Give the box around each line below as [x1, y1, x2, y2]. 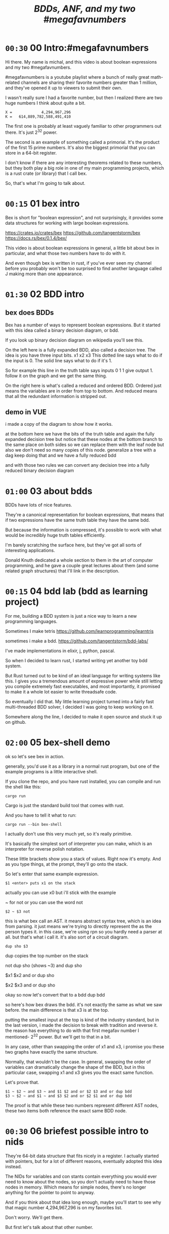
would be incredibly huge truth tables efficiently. [5, 532, 106, 538]
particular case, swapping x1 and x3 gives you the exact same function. [5, 1069, 154, 1075]
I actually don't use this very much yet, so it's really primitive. [5, 831, 133, 837]
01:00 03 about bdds [5, 485, 92, 497]
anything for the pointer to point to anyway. [5, 1189, 95, 1195]
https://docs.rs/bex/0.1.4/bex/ [5, 235, 67, 241]
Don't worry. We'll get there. [5, 1214, 64, 1220]
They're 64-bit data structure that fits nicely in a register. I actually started [5, 1153, 159, 1159]
